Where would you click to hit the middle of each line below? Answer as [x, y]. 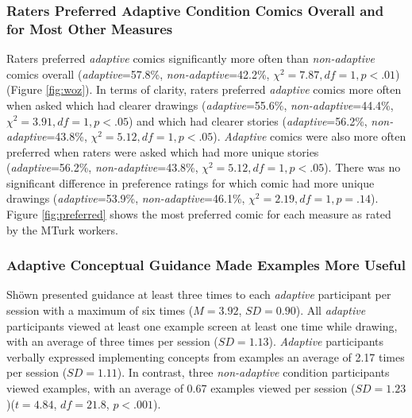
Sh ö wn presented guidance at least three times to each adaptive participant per [199, 294]
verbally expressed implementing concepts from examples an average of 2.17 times [206, 356]
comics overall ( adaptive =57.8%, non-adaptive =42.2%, [138, 74]
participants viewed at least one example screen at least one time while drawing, [202, 325]
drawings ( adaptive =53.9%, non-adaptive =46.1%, [126, 198]
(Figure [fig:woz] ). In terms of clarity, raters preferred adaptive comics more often [204, 89]
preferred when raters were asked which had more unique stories [163, 151]
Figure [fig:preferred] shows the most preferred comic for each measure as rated [199, 214]
